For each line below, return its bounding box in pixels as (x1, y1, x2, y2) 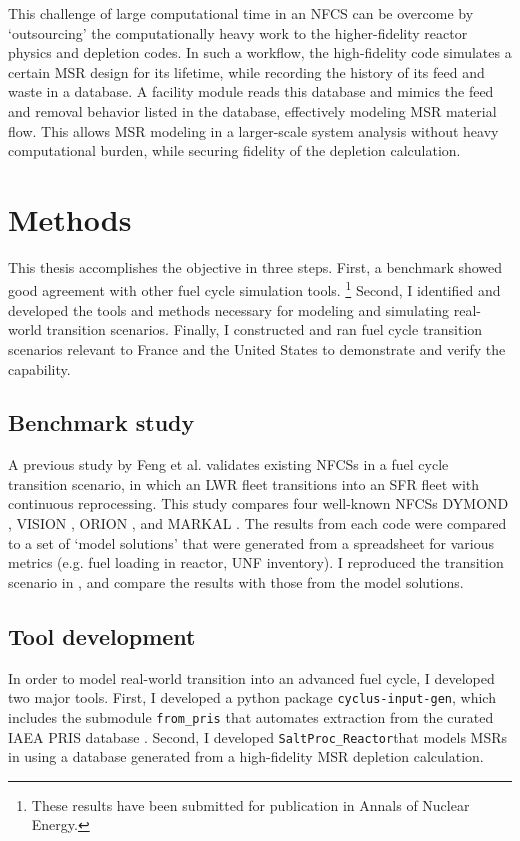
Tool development (8, 620, 196, 651)
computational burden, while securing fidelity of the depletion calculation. (8, 140, 461, 161)
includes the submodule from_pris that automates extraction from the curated (8, 706, 494, 727)
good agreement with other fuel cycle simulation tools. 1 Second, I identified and (8, 277, 501, 301)
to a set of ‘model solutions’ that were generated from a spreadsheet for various (8, 532, 494, 553)
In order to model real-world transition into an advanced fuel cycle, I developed (8, 667, 495, 688)
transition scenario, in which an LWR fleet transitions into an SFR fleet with (8, 473, 480, 494)
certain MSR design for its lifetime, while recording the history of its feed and (8, 61, 485, 82)
